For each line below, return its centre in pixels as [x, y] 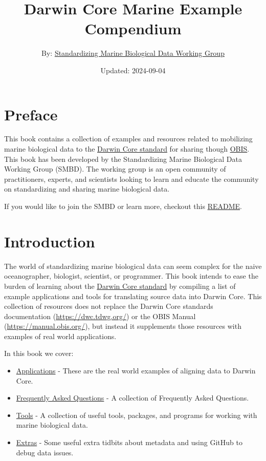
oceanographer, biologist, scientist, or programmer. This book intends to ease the [131, 276]
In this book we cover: [39, 353]
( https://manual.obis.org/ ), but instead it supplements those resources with [123, 326]
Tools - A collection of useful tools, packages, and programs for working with [137, 415]
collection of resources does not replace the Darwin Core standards [109, 306]
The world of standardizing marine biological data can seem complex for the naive [133, 266]
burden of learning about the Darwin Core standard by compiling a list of [120, 286]
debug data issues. [45, 452]
